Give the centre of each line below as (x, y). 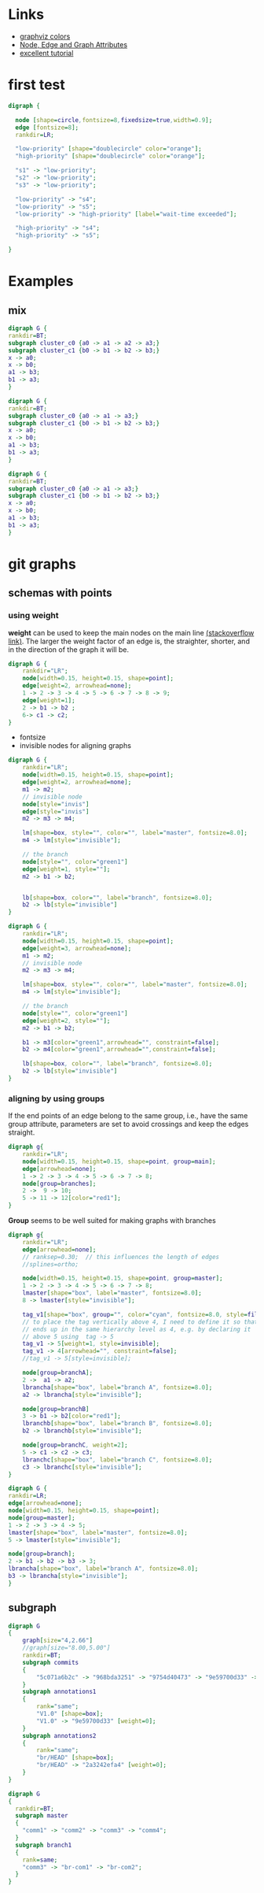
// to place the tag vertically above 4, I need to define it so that (140, 1322)
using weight (33, 616)
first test (37, 85)
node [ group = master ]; (42, 1517)
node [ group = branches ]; (59, 1184)
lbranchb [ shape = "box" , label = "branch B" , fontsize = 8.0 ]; (117, 1424)
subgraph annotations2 (59, 1736)
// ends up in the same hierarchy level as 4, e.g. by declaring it (137, 1329)
